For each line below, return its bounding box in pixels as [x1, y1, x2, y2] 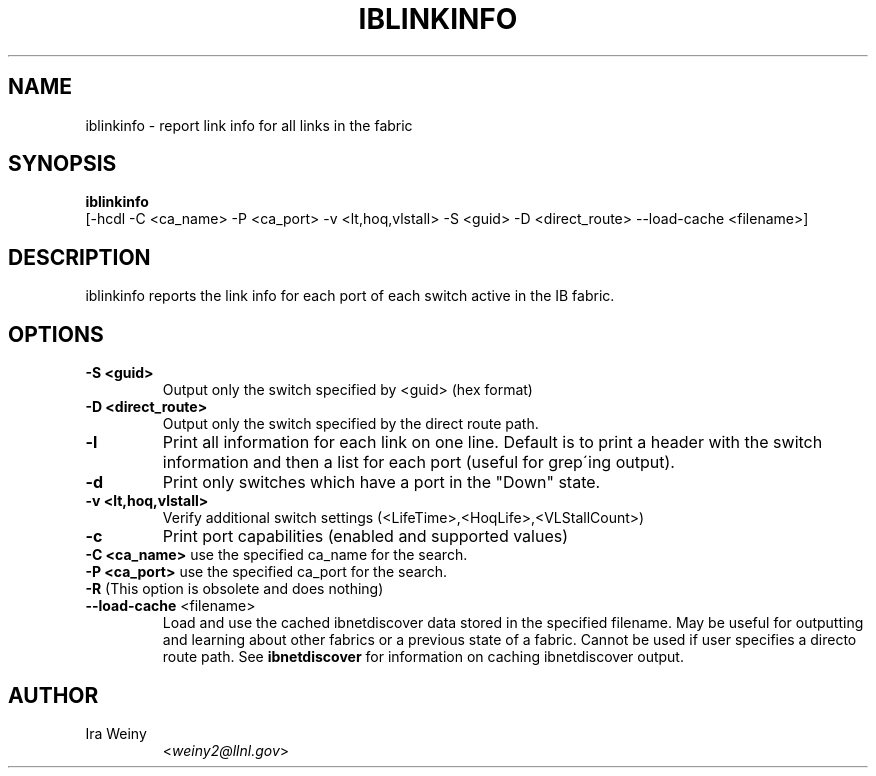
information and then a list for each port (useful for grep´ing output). [162, 452, 675, 473]
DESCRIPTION [8, 244, 151, 270]
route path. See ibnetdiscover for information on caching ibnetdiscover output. [162, 648, 684, 666]
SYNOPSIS [8, 151, 117, 177]
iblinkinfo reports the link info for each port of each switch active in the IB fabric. [85, 287, 615, 305]
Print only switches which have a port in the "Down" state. [162, 472, 601, 493]
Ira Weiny [85, 724, 147, 742]
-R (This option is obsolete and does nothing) [85, 580, 384, 598]
